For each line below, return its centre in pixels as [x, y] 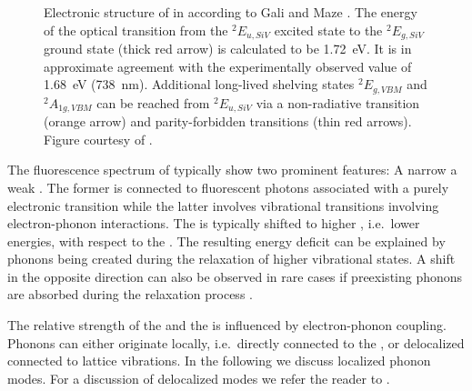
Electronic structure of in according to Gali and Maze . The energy [231, 12]
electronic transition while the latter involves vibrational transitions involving [223, 205]
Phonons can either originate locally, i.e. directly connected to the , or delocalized [236, 342]
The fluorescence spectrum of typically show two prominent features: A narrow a [232, 170]
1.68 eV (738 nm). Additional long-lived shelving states [199, 84]
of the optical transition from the [136, 30]
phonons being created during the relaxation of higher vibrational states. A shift [231, 259]
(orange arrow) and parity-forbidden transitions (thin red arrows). [228, 121]
